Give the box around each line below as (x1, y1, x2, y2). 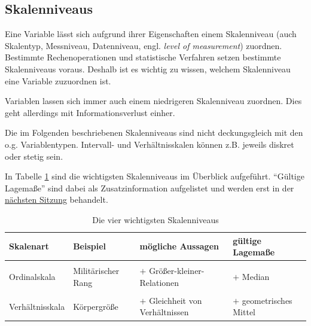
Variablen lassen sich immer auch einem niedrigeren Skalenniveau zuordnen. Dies (5, 95, 302, 107)
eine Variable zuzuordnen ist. (5, 74, 111, 87)
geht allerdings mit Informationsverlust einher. (5, 106, 175, 118)
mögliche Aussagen (139, 240, 219, 252)
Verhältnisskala (9, 300, 65, 312)
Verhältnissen (139, 306, 189, 318)
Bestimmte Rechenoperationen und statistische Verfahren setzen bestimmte (5, 51, 281, 63)
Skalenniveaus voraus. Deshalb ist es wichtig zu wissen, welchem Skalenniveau (5, 62, 291, 75)
